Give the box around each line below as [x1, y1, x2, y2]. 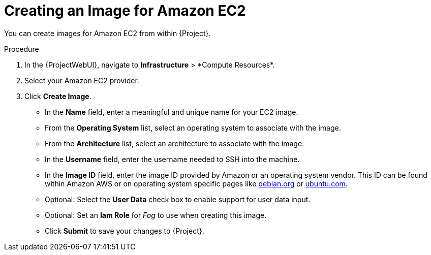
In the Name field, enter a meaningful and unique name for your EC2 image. [45, 107, 298, 116]
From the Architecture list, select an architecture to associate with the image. [45, 139, 304, 148]
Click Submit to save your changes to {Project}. [45, 226, 204, 235]
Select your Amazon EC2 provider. [24, 76, 139, 85]
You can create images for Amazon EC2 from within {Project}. [4, 28, 211, 38]
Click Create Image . [24, 91, 91, 101]
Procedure [4, 44, 39, 53]
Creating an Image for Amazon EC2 [4, 2, 246, 19]
